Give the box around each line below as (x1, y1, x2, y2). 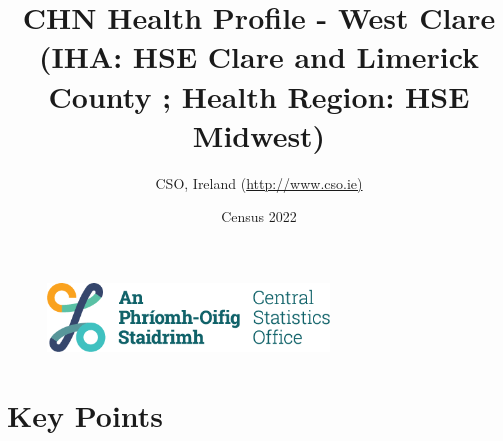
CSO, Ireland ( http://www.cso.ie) (155, 172, 363, 193)
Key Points (7, 394, 164, 435)
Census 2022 (221, 206, 297, 227)
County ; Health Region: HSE (48, 75, 470, 116)
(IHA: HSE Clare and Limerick (38, 36, 480, 77)
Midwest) (192, 114, 326, 155)
